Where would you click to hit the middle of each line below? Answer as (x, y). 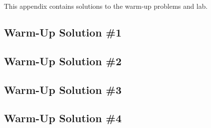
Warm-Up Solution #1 (63, 32)
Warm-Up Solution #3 (63, 89)
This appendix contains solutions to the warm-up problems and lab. (106, 6)
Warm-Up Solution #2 (63, 61)
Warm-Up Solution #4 (63, 118)
